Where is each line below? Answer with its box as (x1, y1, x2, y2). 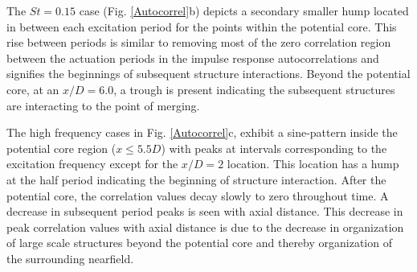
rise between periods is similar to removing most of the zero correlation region (6, 34, 391, 51)
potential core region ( (6, 139, 117, 156)
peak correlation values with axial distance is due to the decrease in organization (6, 218, 404, 235)
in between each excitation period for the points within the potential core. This (6, 18, 397, 35)
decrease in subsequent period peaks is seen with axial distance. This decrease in (6, 203, 403, 220)
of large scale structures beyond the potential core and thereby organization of (6, 234, 392, 251)
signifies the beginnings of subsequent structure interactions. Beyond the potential (6, 65, 411, 82)
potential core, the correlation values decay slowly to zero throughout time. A (6, 187, 389, 204)
